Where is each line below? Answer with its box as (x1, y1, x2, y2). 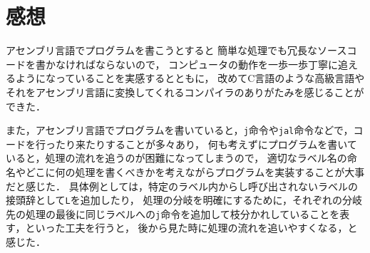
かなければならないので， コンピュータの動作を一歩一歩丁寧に (45, 56, 339, 71)
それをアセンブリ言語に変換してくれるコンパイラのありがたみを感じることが (6, 84, 364, 99)
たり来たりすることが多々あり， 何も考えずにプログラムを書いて (55, 136, 357, 151)
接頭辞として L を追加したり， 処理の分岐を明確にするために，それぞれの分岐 (6, 192, 362, 207)
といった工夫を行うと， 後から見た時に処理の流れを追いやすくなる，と (25, 220, 358, 235)
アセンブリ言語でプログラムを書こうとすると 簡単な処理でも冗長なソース (6, 43, 347, 58)
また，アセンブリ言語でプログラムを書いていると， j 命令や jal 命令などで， (6, 123, 354, 138)
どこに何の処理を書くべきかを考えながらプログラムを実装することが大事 (25, 164, 365, 179)
